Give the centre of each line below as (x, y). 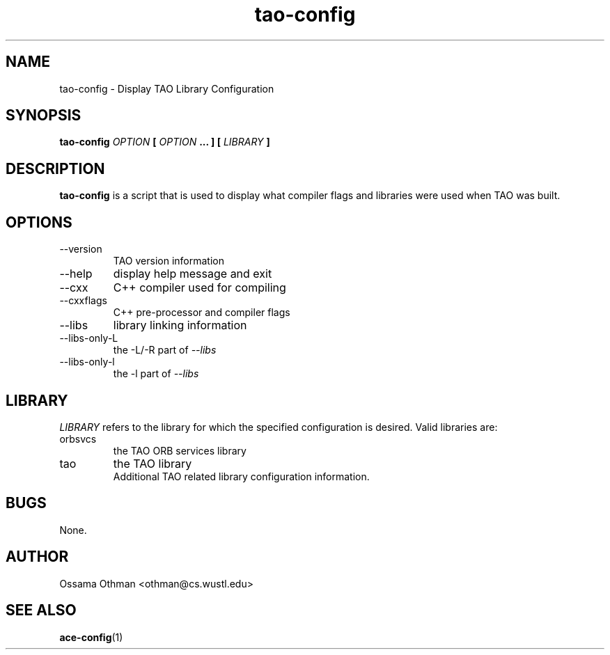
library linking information (180, 325)
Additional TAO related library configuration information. (241, 476)
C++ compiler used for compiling (200, 288)
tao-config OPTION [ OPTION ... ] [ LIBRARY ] (165, 142)
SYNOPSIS (44, 116)
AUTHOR (37, 557)
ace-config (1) (91, 637)
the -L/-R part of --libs (165, 350)
